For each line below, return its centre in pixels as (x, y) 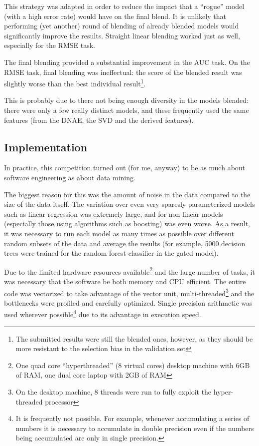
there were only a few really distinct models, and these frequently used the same (127, 110)
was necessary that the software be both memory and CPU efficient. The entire (125, 281)
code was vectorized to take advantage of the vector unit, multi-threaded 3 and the (129, 292)
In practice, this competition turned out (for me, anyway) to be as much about (125, 168)
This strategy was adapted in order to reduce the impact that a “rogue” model (124, 6)
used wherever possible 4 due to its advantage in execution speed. (103, 314)
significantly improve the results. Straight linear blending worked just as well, (122, 35)
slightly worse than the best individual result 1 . (75, 83)
